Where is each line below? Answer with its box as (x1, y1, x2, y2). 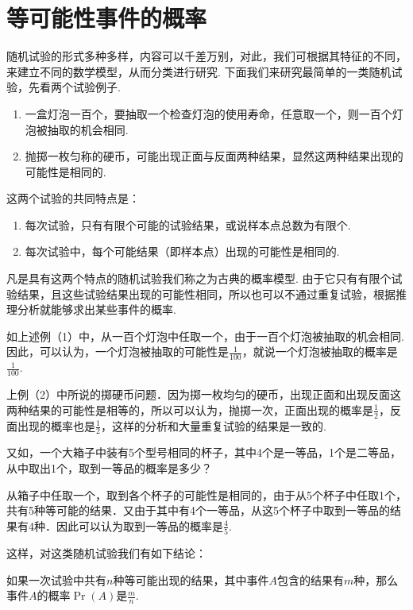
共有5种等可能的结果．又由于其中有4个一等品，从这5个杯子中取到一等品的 (6, 502, 390, 519)
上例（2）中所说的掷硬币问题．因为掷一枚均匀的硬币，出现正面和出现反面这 (6, 386, 401, 403)
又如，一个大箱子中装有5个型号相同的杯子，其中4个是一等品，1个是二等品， (6, 444, 401, 461)
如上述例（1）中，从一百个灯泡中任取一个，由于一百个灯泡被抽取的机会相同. (6, 327, 404, 344)
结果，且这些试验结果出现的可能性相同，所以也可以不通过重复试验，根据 (17, 285, 396, 302)
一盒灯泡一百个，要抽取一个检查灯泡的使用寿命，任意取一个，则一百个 (25, 105, 392, 122)
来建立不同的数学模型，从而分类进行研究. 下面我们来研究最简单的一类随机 (6, 63, 392, 79)
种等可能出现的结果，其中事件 (113, 571, 269, 588)
